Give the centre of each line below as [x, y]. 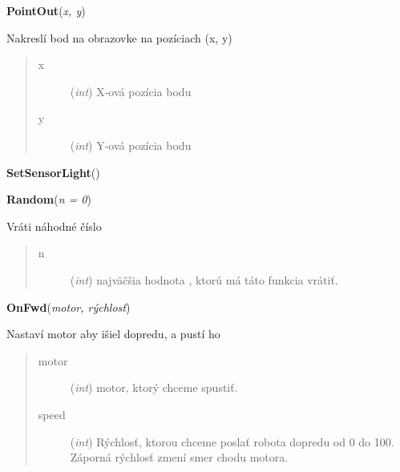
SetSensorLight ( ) [53, 172]
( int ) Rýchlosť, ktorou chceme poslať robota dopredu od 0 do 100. [232, 441]
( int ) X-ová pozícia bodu [131, 91]
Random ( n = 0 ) [49, 199]
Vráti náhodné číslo [54, 226]
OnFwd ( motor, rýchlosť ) [69, 307]
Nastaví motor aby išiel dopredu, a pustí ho [113, 334]
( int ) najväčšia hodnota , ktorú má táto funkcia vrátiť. [204, 279]
